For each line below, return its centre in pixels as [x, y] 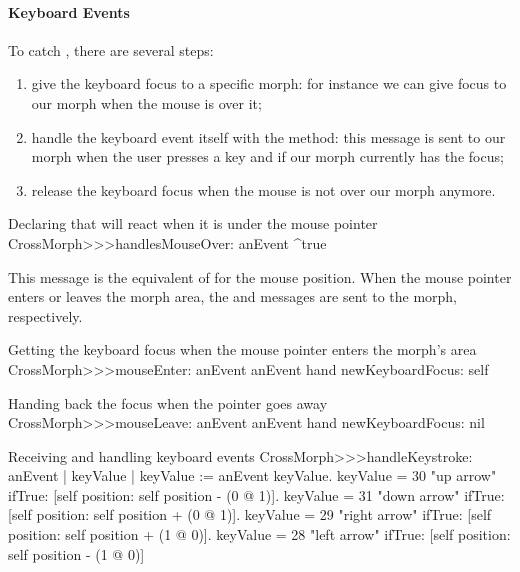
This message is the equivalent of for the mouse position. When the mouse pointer [260, 276]
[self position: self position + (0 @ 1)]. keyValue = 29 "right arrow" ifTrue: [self [250, 514]
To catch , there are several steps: [111, 49]
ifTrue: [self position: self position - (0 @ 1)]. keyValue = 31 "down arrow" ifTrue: [256, 494]
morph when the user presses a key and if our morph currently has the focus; [267, 156]
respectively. [45, 315]
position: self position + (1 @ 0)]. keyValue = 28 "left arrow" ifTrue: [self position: [259, 534]
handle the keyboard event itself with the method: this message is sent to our [268, 136]
